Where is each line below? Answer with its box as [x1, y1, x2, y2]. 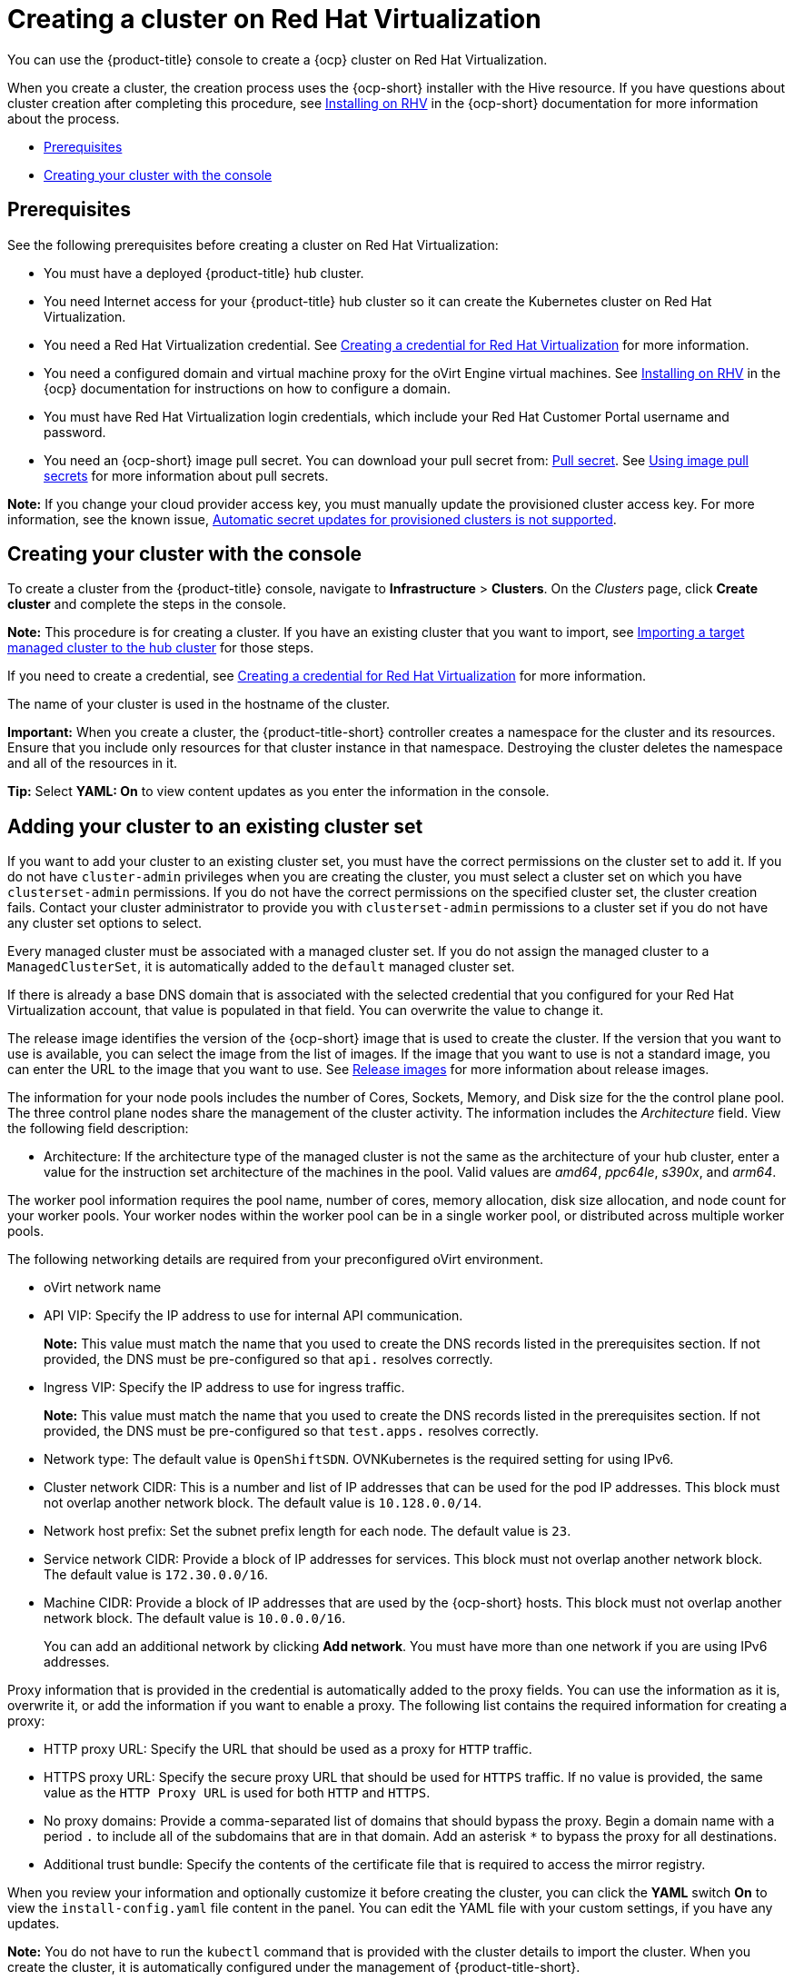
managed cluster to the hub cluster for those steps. [7, 640, 314, 656]
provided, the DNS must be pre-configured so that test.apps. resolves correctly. [44, 1423, 540, 1439]
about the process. [7, 110, 120, 126]
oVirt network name [44, 1279, 162, 1296]
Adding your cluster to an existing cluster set [7, 814, 423, 838]
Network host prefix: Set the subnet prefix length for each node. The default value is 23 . [44, 1523, 571, 1539]
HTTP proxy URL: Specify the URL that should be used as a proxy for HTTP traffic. [44, 1741, 532, 1757]
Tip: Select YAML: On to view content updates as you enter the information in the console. [7, 783, 550, 800]
